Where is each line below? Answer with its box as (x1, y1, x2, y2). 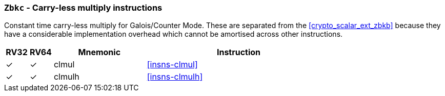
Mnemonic (78, 47, 121, 58)
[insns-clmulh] (147, 71, 203, 82)
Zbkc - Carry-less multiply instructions (4, 3, 163, 13)
